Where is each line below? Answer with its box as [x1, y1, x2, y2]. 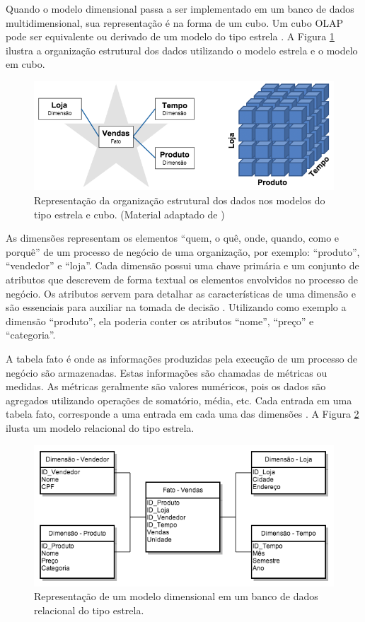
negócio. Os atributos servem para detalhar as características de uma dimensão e [6, 286, 356, 300]
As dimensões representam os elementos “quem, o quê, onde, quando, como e [6, 230, 340, 245]
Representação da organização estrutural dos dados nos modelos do [34, 193, 325, 208]
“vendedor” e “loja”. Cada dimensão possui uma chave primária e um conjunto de [6, 258, 359, 273]
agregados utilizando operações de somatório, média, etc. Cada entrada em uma [6, 392, 352, 407]
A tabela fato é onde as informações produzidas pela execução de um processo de [6, 351, 358, 365]
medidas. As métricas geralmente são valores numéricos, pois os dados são [6, 379, 326, 394]
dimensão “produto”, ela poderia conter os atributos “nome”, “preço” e [6, 313, 314, 328]
